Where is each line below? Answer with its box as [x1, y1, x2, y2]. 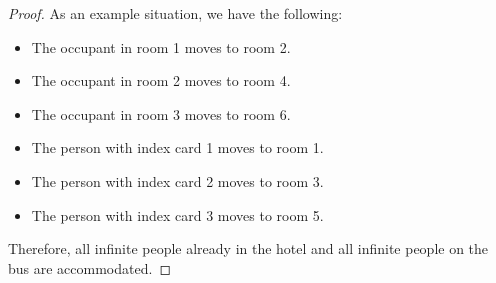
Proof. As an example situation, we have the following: [8, 3, 343, 23]
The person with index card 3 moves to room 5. [31, 204, 324, 225]
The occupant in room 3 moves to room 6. [31, 103, 291, 124]
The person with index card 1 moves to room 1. [31, 137, 324, 158]
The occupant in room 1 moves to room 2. [31, 36, 291, 57]
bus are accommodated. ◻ [8, 257, 172, 278]
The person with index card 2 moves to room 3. [31, 170, 324, 191]
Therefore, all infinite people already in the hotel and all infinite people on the [8, 238, 489, 259]
